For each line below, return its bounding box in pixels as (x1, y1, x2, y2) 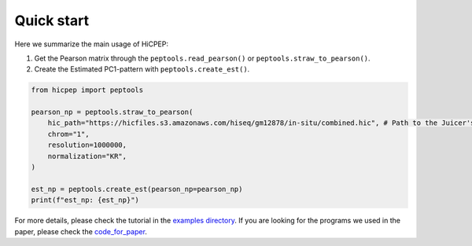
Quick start (14, 12, 90, 29)
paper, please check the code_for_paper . (14, 226, 147, 236)
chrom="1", (47, 130, 90, 138)
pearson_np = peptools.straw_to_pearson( (31, 108, 194, 117)
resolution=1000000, (47, 141, 127, 149)
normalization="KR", (47, 152, 127, 160)
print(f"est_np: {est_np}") (31, 196, 139, 204)
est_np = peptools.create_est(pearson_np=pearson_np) (31, 185, 243, 193)
